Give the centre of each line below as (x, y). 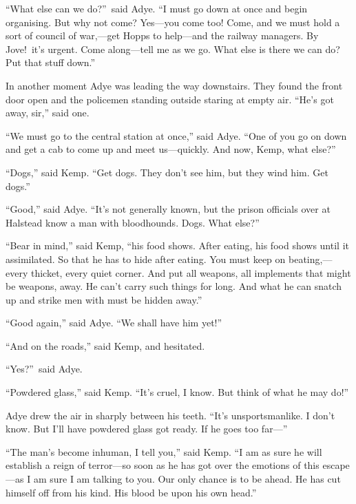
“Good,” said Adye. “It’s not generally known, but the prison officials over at (168, 209)
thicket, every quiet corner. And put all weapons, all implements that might (191, 272)
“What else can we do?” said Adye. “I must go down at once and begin (157, 8)
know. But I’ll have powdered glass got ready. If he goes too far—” (147, 429)
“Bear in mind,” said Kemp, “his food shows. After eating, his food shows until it (177, 245)
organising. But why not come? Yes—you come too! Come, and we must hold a (173, 22)
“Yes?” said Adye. (44, 369)
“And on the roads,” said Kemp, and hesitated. (105, 345)
